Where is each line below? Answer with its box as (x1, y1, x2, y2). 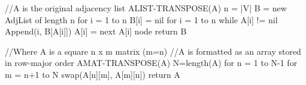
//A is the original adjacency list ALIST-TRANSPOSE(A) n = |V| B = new (5, 2, 287, 14)
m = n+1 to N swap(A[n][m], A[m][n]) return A (5, 68, 181, 80)
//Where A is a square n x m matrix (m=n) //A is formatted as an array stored (5, 45, 301, 57)
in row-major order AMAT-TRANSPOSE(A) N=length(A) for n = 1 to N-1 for (5, 56, 298, 69)
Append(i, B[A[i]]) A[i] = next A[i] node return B (5, 25, 187, 37)
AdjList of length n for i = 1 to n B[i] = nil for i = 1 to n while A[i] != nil (5, 13, 278, 26)
